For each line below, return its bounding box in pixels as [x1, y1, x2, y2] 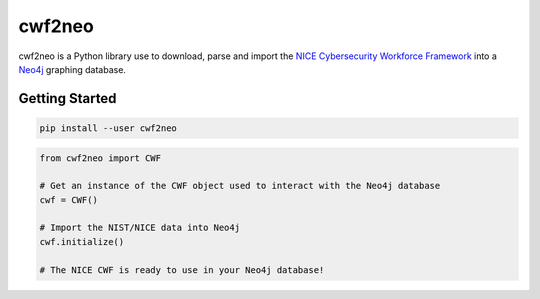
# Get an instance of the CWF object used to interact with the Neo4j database [39, 180, 441, 192]
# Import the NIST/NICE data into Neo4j [39, 222, 240, 234]
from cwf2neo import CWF [39, 152, 162, 164]
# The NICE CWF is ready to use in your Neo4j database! [39, 264, 325, 275]
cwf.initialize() [39, 236, 125, 247]
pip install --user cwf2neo [39, 122, 177, 134]
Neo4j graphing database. [18, 63, 127, 75]
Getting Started [18, 90, 117, 107]
